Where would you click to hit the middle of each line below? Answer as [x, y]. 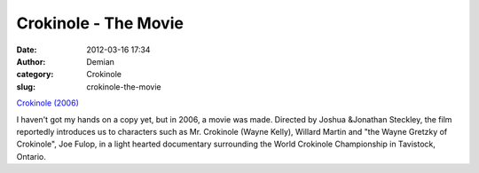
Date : [27, 50]
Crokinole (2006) [47, 103]
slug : [26, 86]
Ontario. [31, 156]
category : [35, 75]
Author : [31, 61]
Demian [101, 61]
